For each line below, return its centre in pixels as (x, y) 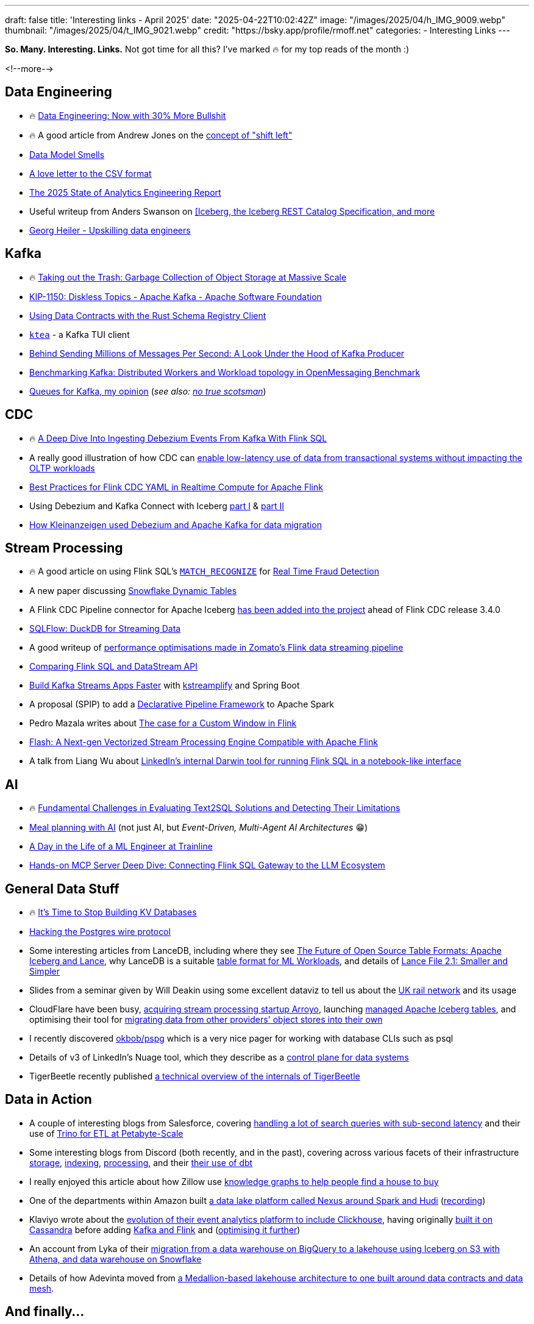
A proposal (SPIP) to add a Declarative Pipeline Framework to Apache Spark (182, 704)
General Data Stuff (62, 889)
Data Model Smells (67, 154)
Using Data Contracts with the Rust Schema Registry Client (148, 315)
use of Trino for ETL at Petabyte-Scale (106, 1133)
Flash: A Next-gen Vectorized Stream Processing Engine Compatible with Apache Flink (204, 742)
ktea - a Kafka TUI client (80, 334)
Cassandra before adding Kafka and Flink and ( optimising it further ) (165, 1229)
